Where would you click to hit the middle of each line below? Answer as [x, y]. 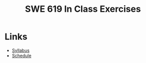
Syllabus [21, 50]
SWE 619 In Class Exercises [83, 9]
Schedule [22, 56]
